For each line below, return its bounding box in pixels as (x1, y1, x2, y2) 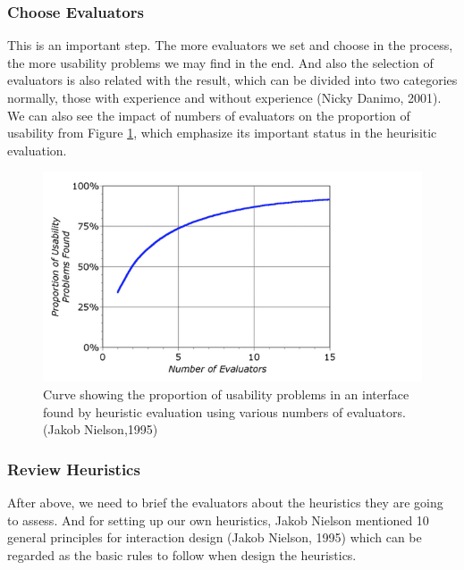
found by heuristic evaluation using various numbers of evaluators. (43, 402, 406, 421)
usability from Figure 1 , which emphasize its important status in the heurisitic (7, 123, 437, 142)
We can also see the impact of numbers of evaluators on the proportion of (7, 105, 410, 124)
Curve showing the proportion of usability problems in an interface (43, 385, 409, 404)
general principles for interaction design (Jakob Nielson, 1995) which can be (7, 528, 422, 547)
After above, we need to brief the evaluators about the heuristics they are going (7, 493, 443, 512)
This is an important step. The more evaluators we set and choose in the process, (7, 36, 453, 54)
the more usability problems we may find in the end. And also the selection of (7, 53, 434, 71)
